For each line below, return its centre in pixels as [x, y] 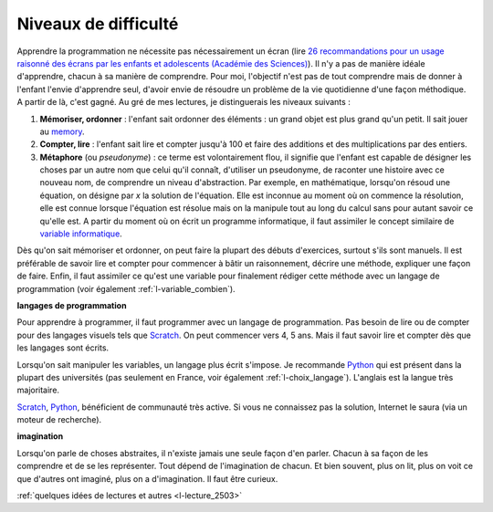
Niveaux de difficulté [98, 24]
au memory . [62, 131]
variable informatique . [81, 234]
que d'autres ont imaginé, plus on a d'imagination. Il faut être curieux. [147, 478]
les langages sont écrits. [63, 348]
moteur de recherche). [59, 420]
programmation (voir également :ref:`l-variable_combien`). [126, 288]
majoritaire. [38, 390]
